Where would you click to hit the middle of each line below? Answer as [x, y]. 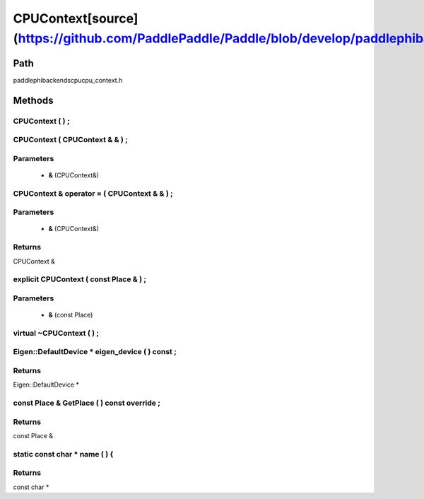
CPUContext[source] [76, 18]
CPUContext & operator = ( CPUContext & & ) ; [93, 193]
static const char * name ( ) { [63, 454]
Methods [33, 100]
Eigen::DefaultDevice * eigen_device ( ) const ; [95, 352]
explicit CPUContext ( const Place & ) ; [80, 279]
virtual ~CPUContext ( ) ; [56, 333]
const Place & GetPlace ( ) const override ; [87, 403]
